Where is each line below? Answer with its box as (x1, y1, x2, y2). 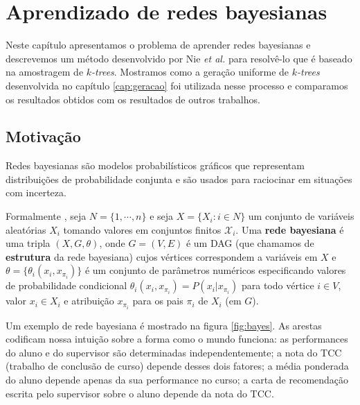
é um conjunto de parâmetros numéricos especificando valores (84, 263, 346, 277)
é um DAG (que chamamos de (186, 236, 314, 250)
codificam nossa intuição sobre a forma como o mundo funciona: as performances (6, 331, 348, 346)
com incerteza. (6, 185, 66, 200)
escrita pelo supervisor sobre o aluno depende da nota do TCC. (6, 386, 274, 400)
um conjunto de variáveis (248, 209, 354, 223)
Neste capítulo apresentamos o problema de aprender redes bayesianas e (6, 37, 311, 52)
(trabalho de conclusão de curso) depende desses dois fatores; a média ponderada (6, 359, 349, 373)
